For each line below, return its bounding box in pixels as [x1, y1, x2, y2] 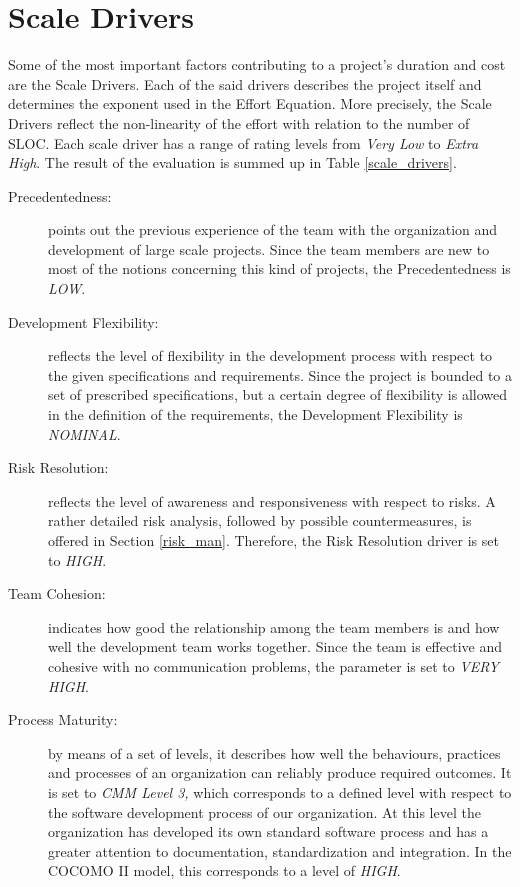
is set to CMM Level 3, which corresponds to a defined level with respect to [48, 781, 512, 802]
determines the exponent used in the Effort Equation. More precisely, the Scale [8, 93, 492, 114]
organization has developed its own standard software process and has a [48, 821, 489, 842]
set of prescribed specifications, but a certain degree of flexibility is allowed [48, 384, 508, 405]
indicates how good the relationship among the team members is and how [48, 616, 500, 637]
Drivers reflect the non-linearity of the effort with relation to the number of [8, 112, 470, 133]
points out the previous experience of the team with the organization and [48, 219, 498, 240]
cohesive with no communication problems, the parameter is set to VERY [48, 655, 499, 676]
